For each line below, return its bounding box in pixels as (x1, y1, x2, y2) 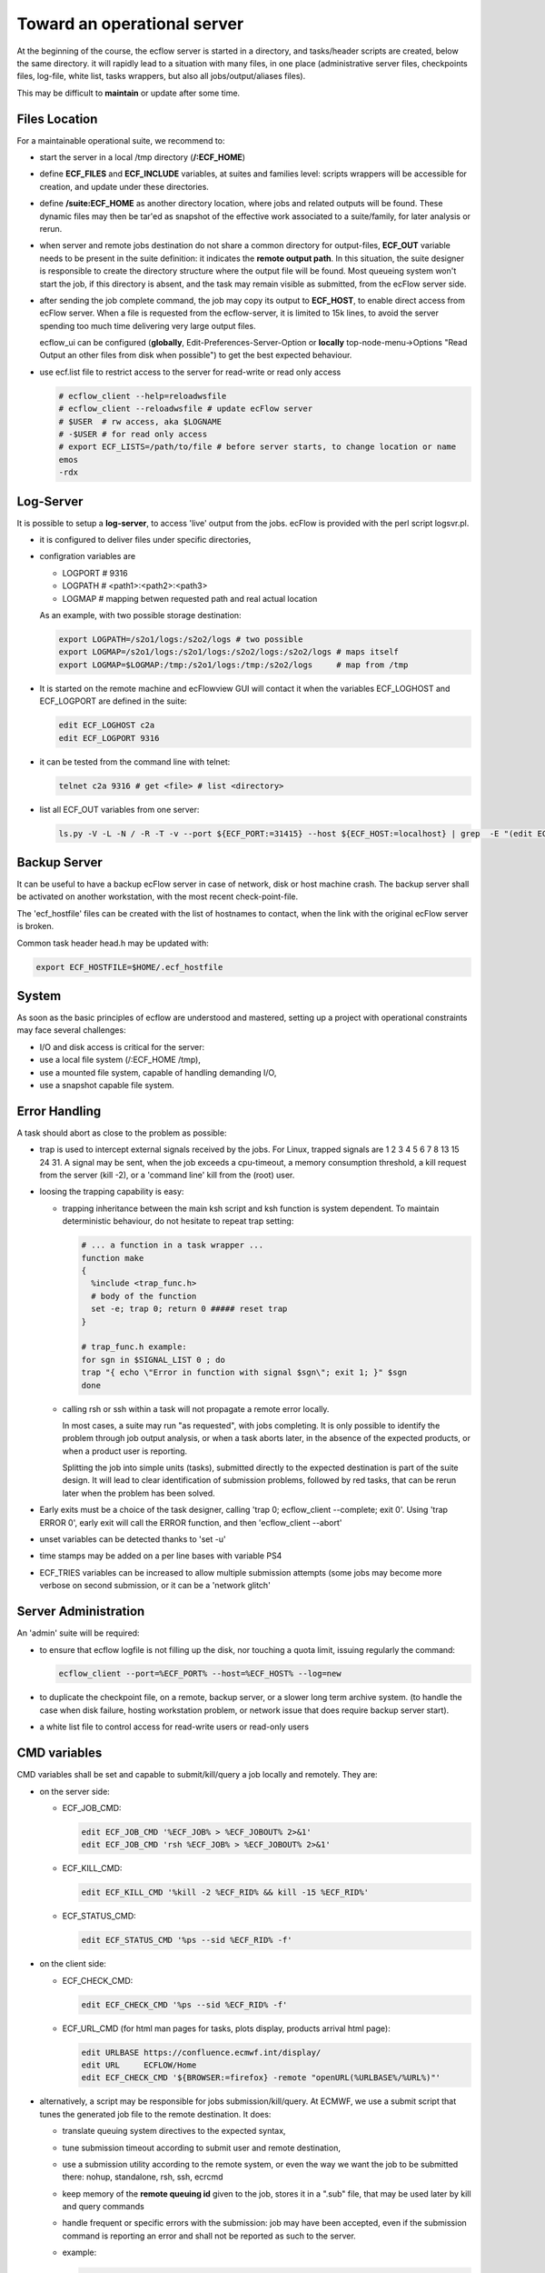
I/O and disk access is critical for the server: (39, 1041, 205, 1052)
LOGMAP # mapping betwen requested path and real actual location (62, 593, 318, 604)
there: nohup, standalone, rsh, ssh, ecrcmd (62, 2171, 223, 2182)
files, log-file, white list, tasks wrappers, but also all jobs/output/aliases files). (16, 71, 306, 82)
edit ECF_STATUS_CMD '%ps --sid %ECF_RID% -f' (81, 1935, 292, 1946)
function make (81, 1253, 144, 1263)
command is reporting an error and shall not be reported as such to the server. (62, 2230, 356, 2241)
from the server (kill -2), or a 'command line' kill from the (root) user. (39, 1169, 295, 1181)
